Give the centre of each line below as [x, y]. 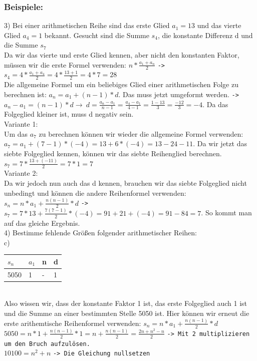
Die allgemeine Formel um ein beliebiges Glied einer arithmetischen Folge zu [121, 84]
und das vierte [219, 25]
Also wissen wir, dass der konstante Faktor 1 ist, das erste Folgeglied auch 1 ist [126, 303]
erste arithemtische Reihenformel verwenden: [73, 323]
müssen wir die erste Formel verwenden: [65, 64]
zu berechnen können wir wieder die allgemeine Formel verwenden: [141, 133]
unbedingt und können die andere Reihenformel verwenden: [95, 193]
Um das [16, 133]
